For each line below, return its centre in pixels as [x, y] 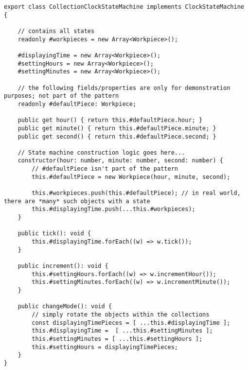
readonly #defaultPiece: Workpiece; [77, 104]
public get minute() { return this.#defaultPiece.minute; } [117, 128]
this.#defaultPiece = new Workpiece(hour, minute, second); [131, 177]
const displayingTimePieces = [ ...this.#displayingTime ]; [131, 323]
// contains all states [56, 31]
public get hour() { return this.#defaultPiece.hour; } [110, 120]
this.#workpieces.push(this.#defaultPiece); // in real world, [136, 193]
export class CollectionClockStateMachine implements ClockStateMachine [124, 7]
